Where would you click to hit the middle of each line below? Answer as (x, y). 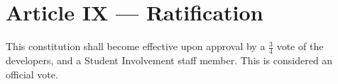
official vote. (32, 74)
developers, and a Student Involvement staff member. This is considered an (169, 60)
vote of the (300, 46)
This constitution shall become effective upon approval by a (136, 46)
